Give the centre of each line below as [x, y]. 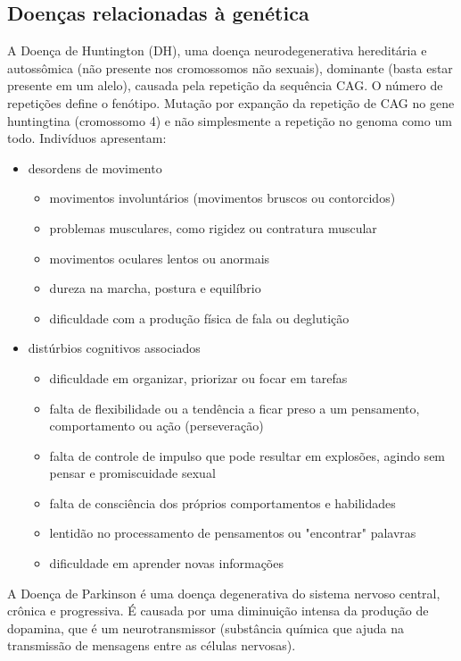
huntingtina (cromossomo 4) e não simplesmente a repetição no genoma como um [230, 120]
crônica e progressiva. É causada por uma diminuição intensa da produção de [218, 611]
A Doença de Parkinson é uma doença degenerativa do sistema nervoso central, [224, 593]
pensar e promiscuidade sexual [132, 473]
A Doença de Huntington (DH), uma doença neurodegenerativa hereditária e [217, 50]
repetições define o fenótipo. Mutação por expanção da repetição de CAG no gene [231, 102]
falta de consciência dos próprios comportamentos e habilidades [222, 502]
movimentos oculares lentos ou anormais [160, 258]
